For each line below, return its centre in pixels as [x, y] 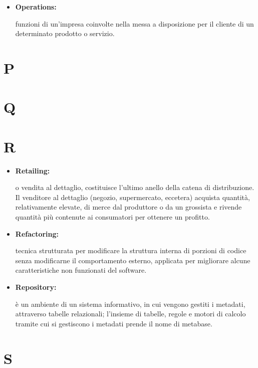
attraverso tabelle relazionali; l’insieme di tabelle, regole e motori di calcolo [131, 314]
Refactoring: [37, 233]
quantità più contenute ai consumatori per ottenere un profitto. [112, 217]
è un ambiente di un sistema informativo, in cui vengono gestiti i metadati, [130, 304]
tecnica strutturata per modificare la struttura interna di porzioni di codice [131, 250]
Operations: [36, 7]
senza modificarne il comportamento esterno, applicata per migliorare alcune [133, 260]
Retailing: [33, 170]
